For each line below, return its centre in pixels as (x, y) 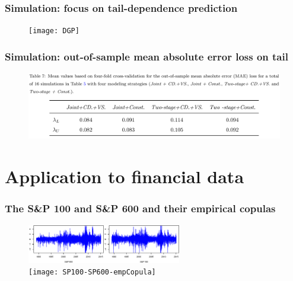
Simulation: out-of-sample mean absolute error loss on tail (146, 56)
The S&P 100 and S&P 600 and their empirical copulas (140, 208)
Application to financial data (125, 176)
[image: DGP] (54, 31)
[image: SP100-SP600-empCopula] (92, 272)
